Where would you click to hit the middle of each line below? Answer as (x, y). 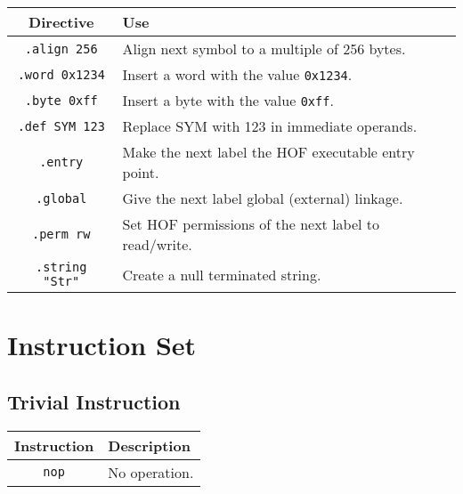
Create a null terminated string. (222, 274)
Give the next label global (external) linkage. (263, 198)
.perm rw (61, 234)
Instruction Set (102, 345)
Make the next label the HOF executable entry (268, 152)
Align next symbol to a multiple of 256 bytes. (264, 49)
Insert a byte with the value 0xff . (228, 100)
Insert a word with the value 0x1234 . (237, 74)
